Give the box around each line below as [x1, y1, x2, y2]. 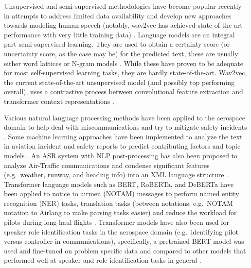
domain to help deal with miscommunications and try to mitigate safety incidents [4, 122, 247, 132]
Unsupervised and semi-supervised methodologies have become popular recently [4, 1, 242, 11]
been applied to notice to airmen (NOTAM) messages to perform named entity [4, 188, 239, 199]
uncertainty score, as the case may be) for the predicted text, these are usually [4, 48, 238, 58]
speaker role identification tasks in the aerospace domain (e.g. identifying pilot [4, 226, 238, 236]
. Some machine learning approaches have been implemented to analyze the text [4, 131, 243, 141]
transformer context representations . [4, 96, 114, 106]
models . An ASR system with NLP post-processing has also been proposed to [4, 150, 238, 160]
